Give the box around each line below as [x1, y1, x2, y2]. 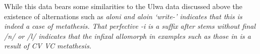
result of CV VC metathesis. [4, 40, 91, 51]
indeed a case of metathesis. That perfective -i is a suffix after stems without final [4, 21, 255, 31]
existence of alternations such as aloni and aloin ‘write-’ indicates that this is [4, 11, 242, 21]
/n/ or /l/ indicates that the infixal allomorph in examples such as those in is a [4, 30, 251, 41]
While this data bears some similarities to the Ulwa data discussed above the [4, 1, 242, 11]
